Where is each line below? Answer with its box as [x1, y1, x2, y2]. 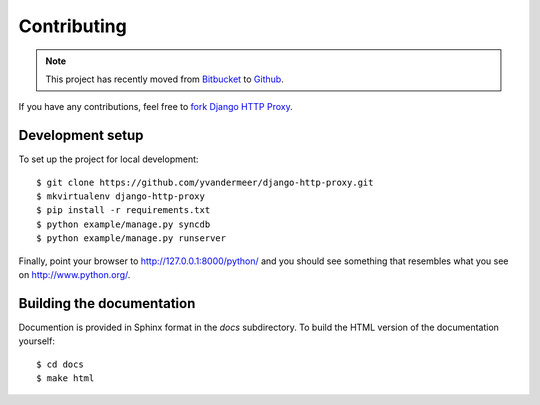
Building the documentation [18, 295, 196, 312]
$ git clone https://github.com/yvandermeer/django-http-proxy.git [36, 176, 374, 188]
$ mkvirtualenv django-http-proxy [36, 191, 205, 202]
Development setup [18, 127, 144, 144]
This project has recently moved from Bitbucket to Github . [45, 73, 284, 85]
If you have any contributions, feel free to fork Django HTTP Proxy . [18, 101, 294, 113]
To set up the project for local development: [18, 153, 199, 165]
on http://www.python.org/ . [18, 268, 131, 280]
